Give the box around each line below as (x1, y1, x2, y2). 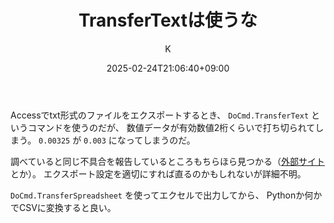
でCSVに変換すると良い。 (10, 201, 117, 213)
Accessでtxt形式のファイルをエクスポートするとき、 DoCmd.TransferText (10, 109, 310, 121)
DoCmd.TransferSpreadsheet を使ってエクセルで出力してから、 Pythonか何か (10, 189, 323, 201)
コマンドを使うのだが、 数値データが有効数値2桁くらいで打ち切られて (27, 121, 316, 133)
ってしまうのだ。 (125, 134, 196, 146)
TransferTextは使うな (78, 9, 258, 32)
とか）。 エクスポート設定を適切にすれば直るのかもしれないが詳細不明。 (10, 167, 307, 180)
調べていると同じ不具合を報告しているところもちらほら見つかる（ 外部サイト (10, 155, 326, 167)
